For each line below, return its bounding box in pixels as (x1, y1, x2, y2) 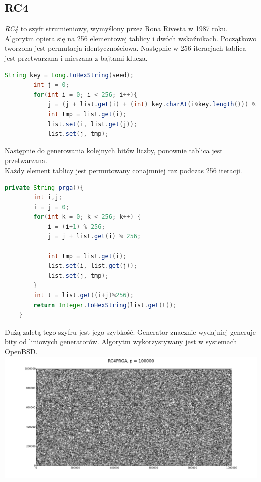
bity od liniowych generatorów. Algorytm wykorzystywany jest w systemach (5, 336, 237, 347)
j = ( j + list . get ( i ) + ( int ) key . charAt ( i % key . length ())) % (47, 101, 256, 108)
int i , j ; (33, 194, 62, 201)
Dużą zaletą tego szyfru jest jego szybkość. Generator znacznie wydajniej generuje (5, 326, 256, 337)
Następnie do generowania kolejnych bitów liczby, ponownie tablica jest (5, 145, 223, 155)
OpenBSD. (5, 346, 38, 357)
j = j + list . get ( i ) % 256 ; (47, 233, 141, 240)
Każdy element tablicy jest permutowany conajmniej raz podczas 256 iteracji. (5, 165, 242, 175)
